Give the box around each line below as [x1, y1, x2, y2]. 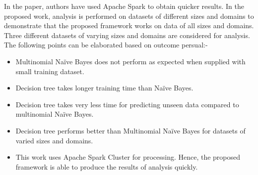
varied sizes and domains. [15, 135, 93, 145]
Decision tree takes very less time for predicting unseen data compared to [15, 99, 239, 109]
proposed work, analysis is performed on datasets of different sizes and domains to [4, 10, 254, 21]
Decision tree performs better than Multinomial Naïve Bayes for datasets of [15, 125, 246, 135]
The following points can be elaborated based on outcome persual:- [4, 40, 208, 50]
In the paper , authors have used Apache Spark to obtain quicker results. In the [4, 1, 244, 11]
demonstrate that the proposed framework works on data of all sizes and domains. [4, 20, 254, 31]
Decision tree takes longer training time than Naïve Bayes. [15, 83, 193, 93]
